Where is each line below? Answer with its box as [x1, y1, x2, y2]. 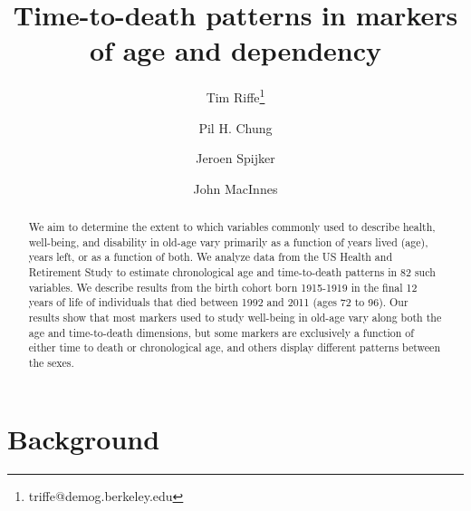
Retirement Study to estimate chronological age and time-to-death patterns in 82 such [28, 265, 436, 280]
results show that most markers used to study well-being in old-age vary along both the [28, 310, 442, 325]
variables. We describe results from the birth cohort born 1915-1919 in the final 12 [28, 279, 418, 294]
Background [7, 419, 160, 457]
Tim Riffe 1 [206, 85, 265, 106]
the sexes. [28, 355, 74, 371]
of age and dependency [90, 32, 381, 69]
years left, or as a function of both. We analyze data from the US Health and [28, 249, 393, 265]
